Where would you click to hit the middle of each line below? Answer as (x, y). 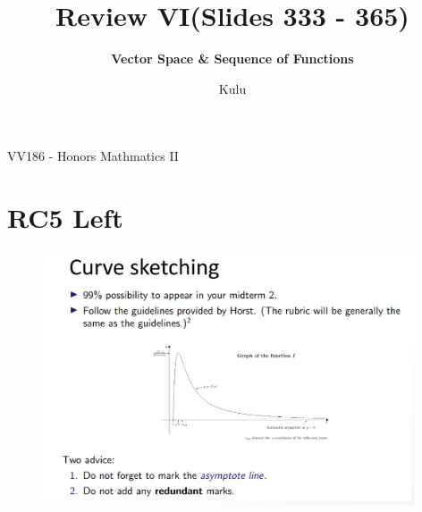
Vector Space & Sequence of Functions (232, 59)
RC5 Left (65, 218)
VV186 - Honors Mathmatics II (93, 156)
